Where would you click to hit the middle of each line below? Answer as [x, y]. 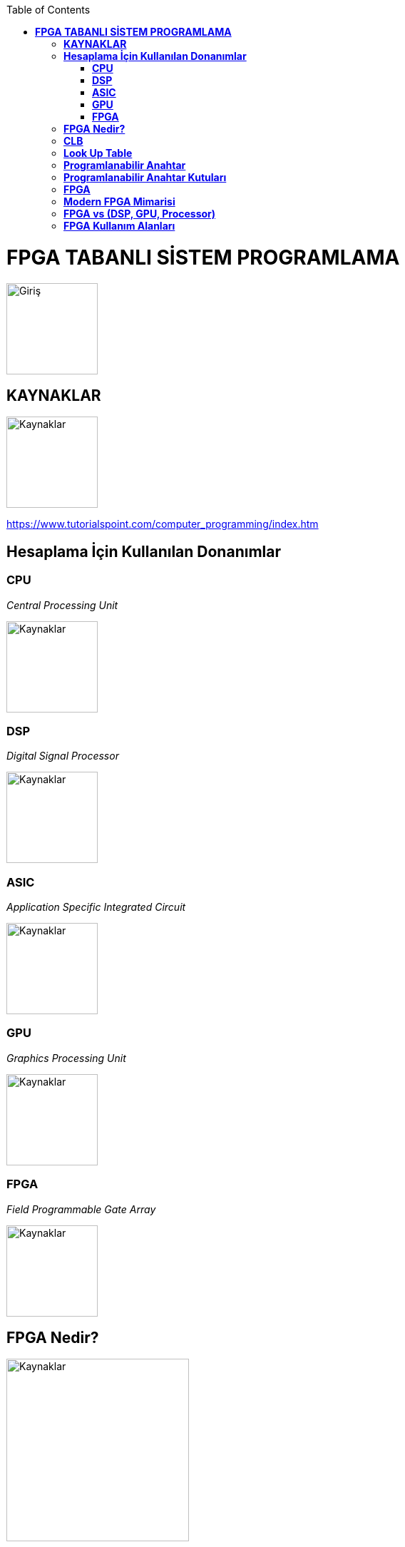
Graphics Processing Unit [66, 1058]
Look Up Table [98, 153]
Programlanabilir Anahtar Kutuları [145, 177]
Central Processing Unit [62, 605]
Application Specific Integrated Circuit [96, 907]
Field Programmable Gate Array [81, 1209]
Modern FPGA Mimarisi [119, 201]
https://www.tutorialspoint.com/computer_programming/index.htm [163, 524]
